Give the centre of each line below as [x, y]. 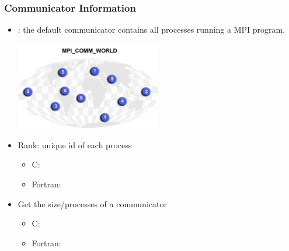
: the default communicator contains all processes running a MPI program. [152, 29]
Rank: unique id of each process [75, 144]
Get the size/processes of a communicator [92, 203]
